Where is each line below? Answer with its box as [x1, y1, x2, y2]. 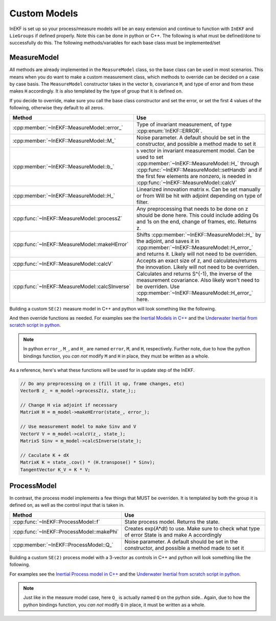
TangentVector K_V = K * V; [20, 467, 90, 473]
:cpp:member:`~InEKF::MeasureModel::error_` [12, 124, 123, 131]
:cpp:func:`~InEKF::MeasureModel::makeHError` [12, 240, 129, 248]
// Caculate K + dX [20, 452, 69, 458]
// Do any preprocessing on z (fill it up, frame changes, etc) [20, 381, 185, 386]
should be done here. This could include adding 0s [136, 211, 259, 218]
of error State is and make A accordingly [124, 531, 222, 538]
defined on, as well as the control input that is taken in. [9, 502, 125, 508]
